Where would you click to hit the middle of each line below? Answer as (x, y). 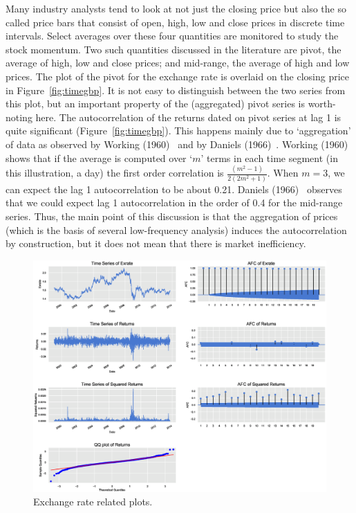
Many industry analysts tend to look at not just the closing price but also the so (176, 8)
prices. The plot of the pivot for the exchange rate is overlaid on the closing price (178, 76)
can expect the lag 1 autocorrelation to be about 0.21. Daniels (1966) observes (174, 189)
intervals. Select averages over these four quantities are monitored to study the (172, 36)
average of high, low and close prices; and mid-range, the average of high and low (178, 63)
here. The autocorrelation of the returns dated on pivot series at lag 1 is (188, 117)
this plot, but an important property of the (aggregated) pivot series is (155, 103)
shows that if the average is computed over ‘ (99, 157)
